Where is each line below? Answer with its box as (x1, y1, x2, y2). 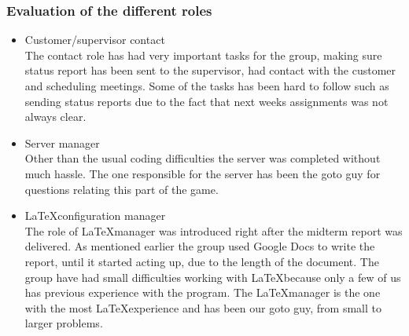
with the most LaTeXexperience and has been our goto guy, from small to (24, 299, 381, 316)
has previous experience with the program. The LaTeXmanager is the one (24, 284, 381, 301)
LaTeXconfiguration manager (24, 207, 166, 224)
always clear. (24, 108, 87, 125)
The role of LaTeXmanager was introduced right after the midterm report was (24, 222, 403, 239)
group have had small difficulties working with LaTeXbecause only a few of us (24, 268, 401, 285)
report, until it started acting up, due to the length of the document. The (24, 253, 379, 269)
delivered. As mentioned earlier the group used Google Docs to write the (24, 238, 375, 254)
